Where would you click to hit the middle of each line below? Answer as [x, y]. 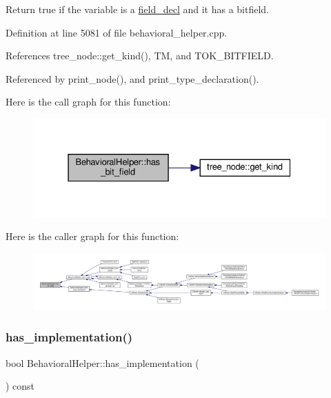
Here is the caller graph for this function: [92, 236]
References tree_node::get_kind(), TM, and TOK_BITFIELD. [140, 56]
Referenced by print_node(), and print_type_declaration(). [132, 78]
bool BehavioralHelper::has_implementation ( [102, 362]
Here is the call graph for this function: [88, 102]
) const [20, 386]
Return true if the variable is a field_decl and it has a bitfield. [138, 9]
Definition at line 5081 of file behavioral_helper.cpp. [117, 32]
